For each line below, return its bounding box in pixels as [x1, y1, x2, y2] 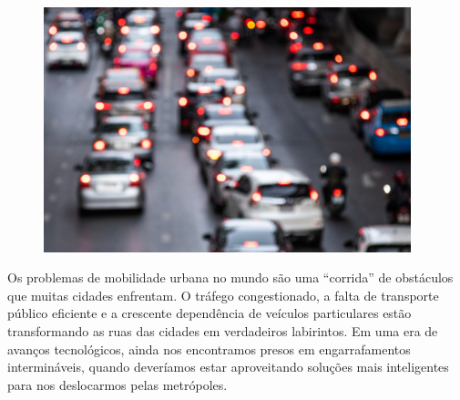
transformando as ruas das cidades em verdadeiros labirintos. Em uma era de [7, 322, 438, 341]
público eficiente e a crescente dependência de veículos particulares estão [7, 303, 412, 323]
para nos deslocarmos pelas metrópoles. [7, 374, 228, 394]
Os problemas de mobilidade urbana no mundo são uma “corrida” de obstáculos [7, 268, 454, 287]
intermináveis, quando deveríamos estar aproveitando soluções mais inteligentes [7, 357, 449, 376]
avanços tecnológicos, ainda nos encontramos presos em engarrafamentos [7, 339, 411, 358]
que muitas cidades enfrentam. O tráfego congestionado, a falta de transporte [7, 285, 439, 304]
